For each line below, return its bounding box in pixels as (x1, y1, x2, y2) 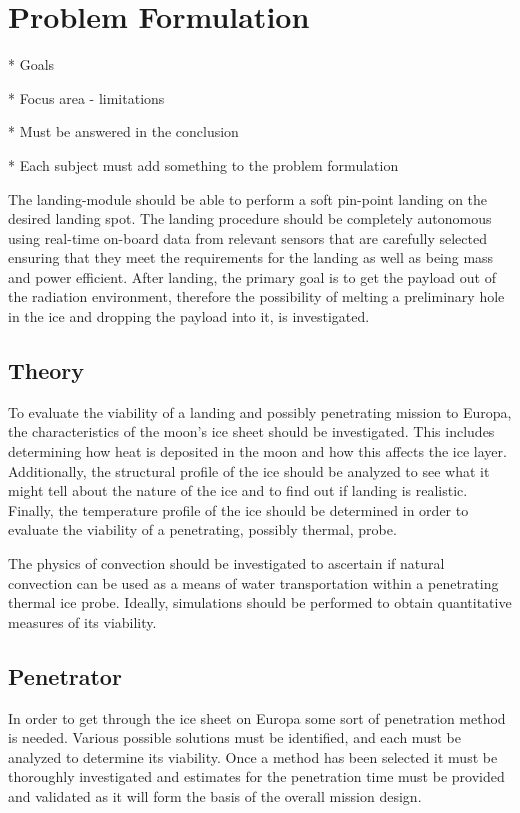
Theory (8, 355, 85, 386)
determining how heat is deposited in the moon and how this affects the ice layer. (8, 441, 507, 462)
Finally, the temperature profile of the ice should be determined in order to (8, 499, 469, 520)
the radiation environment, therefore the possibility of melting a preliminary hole (8, 286, 505, 307)
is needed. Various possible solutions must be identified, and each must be (8, 727, 461, 748)
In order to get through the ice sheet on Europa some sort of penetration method (8, 707, 506, 728)
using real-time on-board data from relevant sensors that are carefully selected (8, 227, 487, 248)
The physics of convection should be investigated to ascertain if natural (8, 553, 445, 574)
